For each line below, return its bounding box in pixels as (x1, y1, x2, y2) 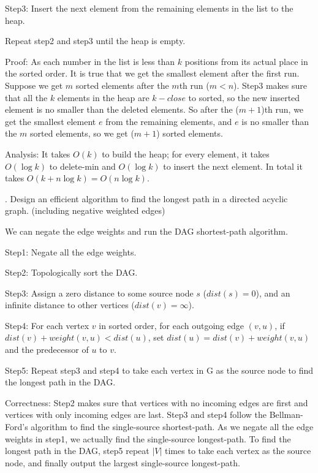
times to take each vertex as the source (165, 444, 311, 457)
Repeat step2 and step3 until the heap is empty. (5, 34, 186, 47)
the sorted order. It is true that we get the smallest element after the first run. (5, 67, 300, 80)
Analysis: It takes (5, 147, 70, 160)
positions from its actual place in (184, 55, 308, 67)
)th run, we (261, 103, 304, 116)
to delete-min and (49, 159, 116, 172)
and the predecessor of (5, 343, 89, 356)
